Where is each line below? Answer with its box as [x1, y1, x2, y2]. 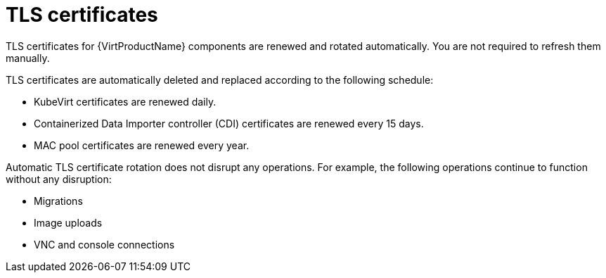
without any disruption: [6, 172, 112, 185]
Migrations [34, 194, 83, 207]
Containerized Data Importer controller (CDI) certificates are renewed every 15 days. [34, 117, 424, 129]
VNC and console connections [34, 238, 175, 251]
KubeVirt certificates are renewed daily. [34, 95, 217, 108]
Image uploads [34, 216, 103, 229]
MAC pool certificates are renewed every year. [34, 139, 250, 151]
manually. [6, 51, 50, 64]
